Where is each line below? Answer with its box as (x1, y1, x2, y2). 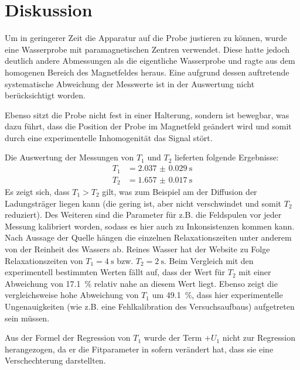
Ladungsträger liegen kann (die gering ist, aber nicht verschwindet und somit (5, 197, 282, 209)
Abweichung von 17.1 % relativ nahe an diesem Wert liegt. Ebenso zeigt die (5, 277, 278, 289)
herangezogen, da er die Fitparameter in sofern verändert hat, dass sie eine (5, 342, 274, 355)
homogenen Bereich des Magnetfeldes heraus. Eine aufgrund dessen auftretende (5, 66, 289, 78)
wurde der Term (144, 331, 202, 344)
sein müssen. (5, 311, 50, 324)
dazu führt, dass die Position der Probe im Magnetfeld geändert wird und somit (5, 120, 292, 132)
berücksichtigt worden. (5, 89, 86, 101)
